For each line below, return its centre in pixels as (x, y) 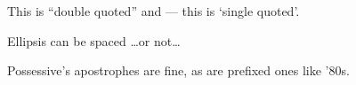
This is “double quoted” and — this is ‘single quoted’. (154, 11)
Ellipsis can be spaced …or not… (94, 40)
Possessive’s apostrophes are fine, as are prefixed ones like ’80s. (178, 70)
